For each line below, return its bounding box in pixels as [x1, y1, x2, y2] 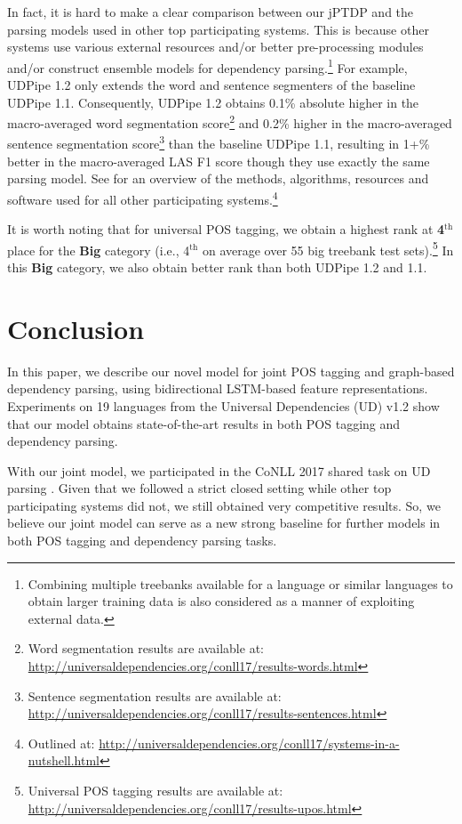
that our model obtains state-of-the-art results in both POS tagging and [7, 414, 401, 432]
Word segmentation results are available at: [28, 639, 264, 658]
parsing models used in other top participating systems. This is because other [7, 20, 429, 38]
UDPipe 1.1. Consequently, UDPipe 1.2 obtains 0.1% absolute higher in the [7, 93, 419, 111]
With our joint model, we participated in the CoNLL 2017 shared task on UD [7, 461, 431, 480]
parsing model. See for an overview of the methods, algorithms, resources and [7, 169, 429, 188]
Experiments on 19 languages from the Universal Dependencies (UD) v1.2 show [7, 396, 440, 415]
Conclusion [7, 310, 145, 346]
